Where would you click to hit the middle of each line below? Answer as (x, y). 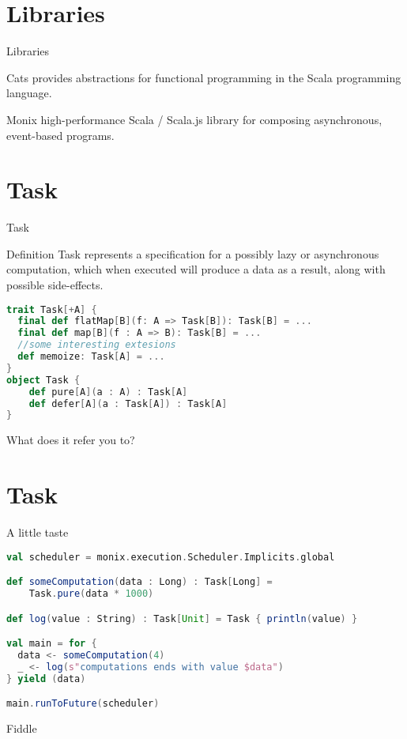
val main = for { (52, 644)
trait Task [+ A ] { (52, 309)
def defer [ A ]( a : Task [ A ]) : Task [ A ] (128, 403)
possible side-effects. (55, 285)
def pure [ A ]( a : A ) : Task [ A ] (108, 392)
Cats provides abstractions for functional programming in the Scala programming (204, 77)
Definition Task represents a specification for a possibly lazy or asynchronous (193, 253)
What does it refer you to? (71, 440)
